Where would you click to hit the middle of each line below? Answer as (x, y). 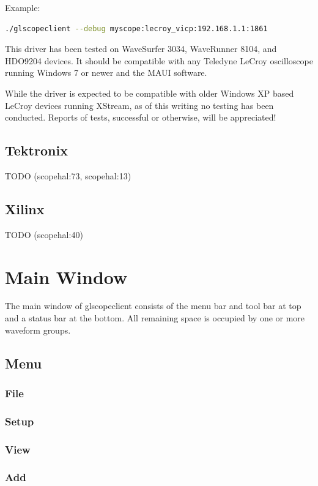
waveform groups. (38, 330)
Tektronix (36, 150)
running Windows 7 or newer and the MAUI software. (106, 73)
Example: (23, 7)
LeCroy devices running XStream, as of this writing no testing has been (139, 105)
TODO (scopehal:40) (44, 234)
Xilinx (25, 208)
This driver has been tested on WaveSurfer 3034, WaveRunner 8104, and (141, 49)
